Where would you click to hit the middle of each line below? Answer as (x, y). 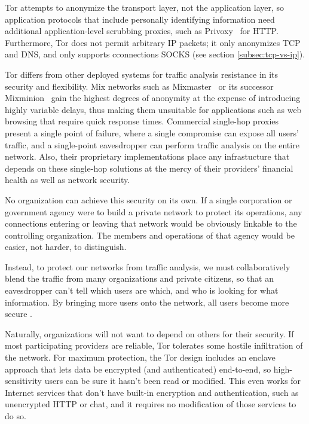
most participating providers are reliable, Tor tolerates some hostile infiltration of (154, 345)
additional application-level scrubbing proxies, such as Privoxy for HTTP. (142, 31)
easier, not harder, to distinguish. (66, 247)
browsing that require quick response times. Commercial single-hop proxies (142, 121)
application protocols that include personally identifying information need (140, 19)
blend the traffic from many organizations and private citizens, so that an (139, 278)
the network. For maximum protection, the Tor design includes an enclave (140, 357)
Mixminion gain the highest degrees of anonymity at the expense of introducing (153, 98)
